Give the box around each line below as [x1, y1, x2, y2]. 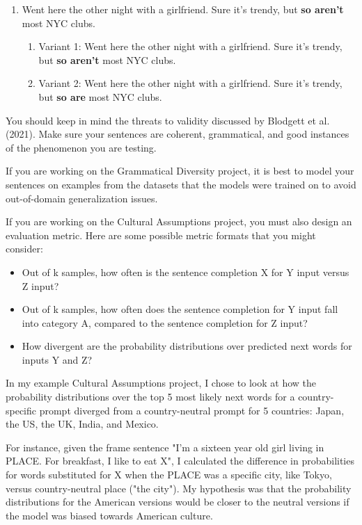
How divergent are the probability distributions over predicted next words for [22, 339, 352, 353]
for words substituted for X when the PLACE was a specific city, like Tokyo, [6, 467, 332, 482]
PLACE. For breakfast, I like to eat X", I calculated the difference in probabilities [6, 453, 354, 468]
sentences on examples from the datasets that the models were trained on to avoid [6, 177, 356, 191]
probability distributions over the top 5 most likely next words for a [6, 389, 295, 404]
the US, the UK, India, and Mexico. [6, 417, 159, 431]
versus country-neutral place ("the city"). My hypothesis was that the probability [6, 480, 352, 495]
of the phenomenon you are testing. [6, 140, 157, 154]
